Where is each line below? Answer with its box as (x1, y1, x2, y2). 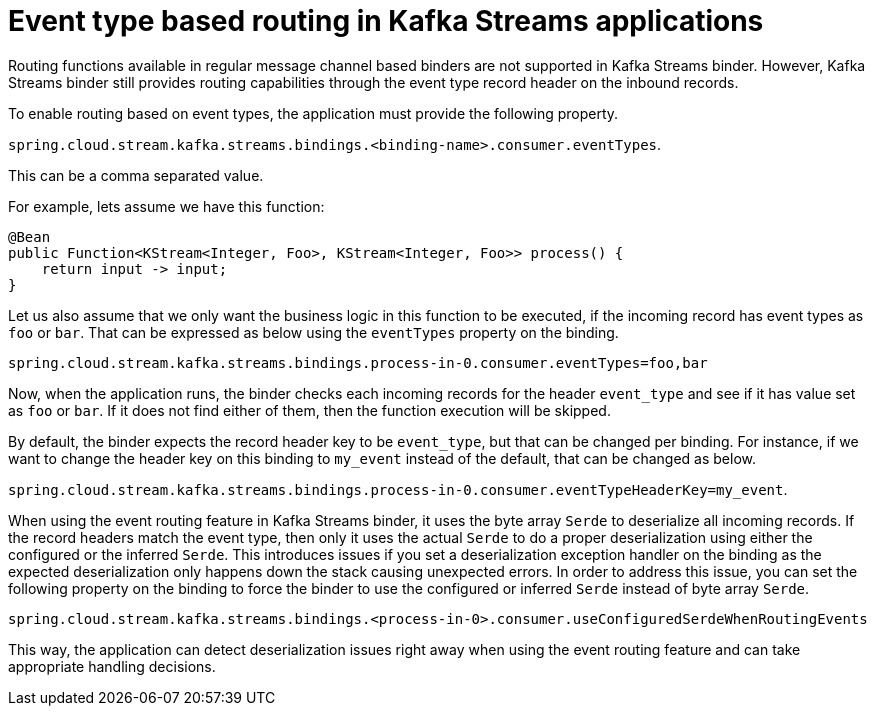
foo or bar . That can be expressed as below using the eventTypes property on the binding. (8, 323, 619, 341)
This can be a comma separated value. (8, 166, 264, 184)
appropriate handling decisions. (8, 657, 216, 675)
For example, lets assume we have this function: (8, 197, 325, 215)
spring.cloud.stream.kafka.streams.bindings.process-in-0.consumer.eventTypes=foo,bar (8, 354, 708, 371)
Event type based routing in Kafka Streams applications (8, 4, 764, 38)
